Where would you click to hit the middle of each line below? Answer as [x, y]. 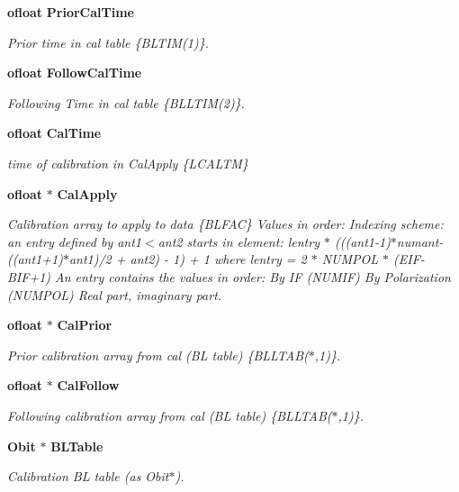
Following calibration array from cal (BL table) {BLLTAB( [170, 415]
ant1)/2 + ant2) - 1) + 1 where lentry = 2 [188, 259]
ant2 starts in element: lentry [238, 241]
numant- [420, 241]
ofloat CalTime [54, 133]
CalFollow [88, 385]
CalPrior [85, 325]
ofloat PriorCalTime [71, 12]
